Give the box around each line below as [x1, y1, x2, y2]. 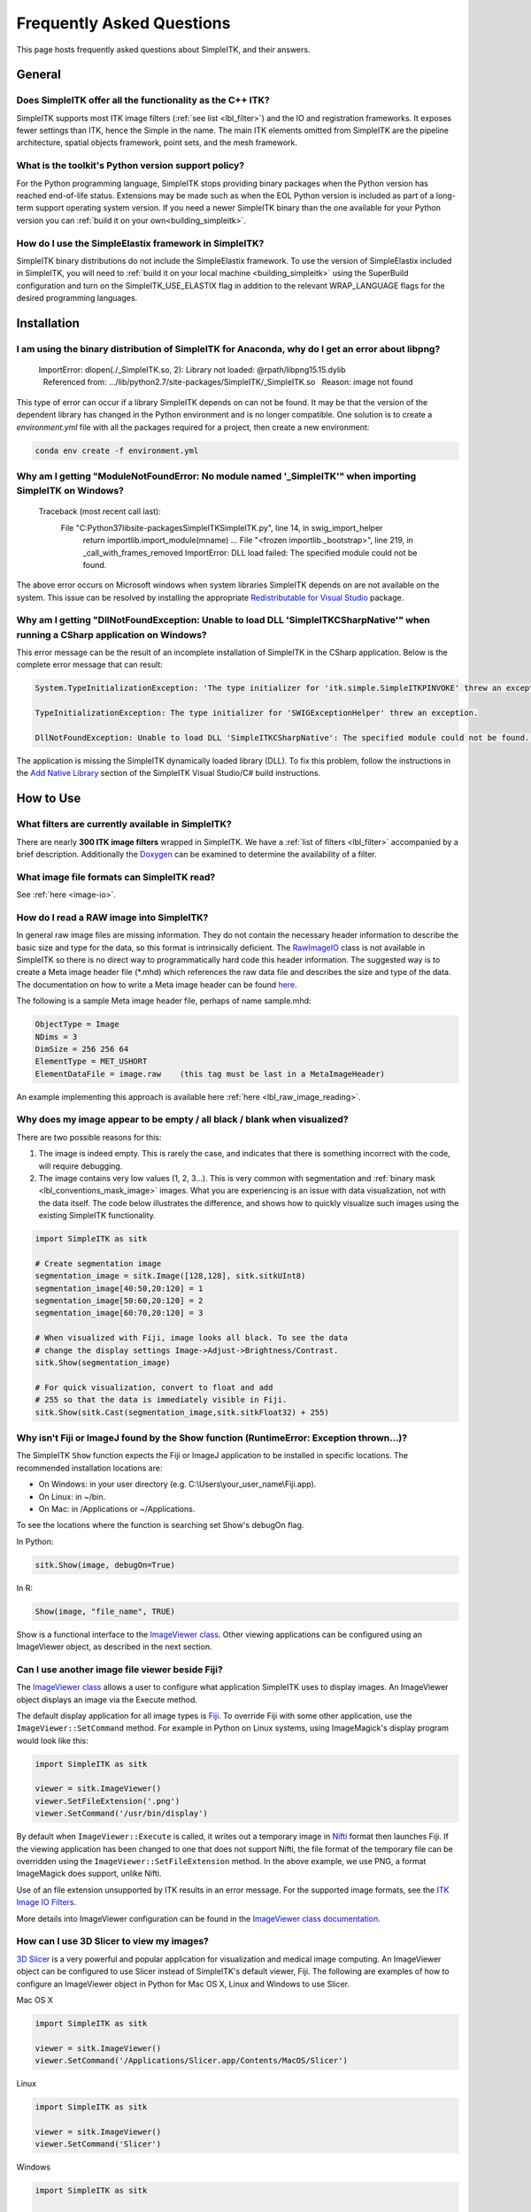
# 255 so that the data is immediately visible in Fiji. [35, 1394, 288, 1405]
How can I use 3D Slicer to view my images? [16, 1935, 210, 1947]
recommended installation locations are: [16, 1463, 163, 1473]
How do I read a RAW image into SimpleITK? [16, 911, 209, 924]
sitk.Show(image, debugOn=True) [35, 1560, 176, 1570]
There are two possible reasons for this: [16, 1132, 162, 1142]
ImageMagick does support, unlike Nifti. [16, 1868, 162, 1879]
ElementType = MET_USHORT [35, 1056, 148, 1066]
